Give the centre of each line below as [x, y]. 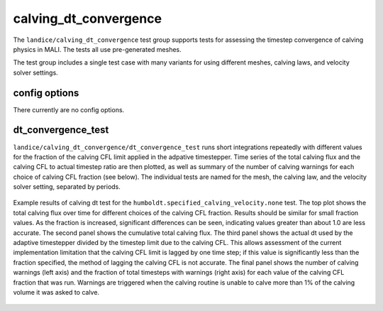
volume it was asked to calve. [56, 292]
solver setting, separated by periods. [67, 187]
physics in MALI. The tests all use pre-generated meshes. [98, 49]
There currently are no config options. [69, 109]
